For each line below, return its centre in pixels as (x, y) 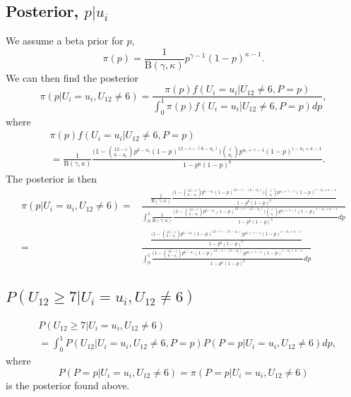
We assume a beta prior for (65, 41)
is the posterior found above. (68, 385)
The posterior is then (51, 178)
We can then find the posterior (72, 77)
